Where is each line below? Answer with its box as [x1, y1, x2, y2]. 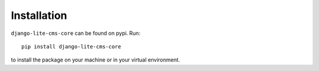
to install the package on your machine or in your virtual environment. [11, 56, 180, 63]
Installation [11, 9, 67, 22]
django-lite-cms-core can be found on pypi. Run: [11, 30, 141, 37]
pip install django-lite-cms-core [21, 43, 121, 50]
